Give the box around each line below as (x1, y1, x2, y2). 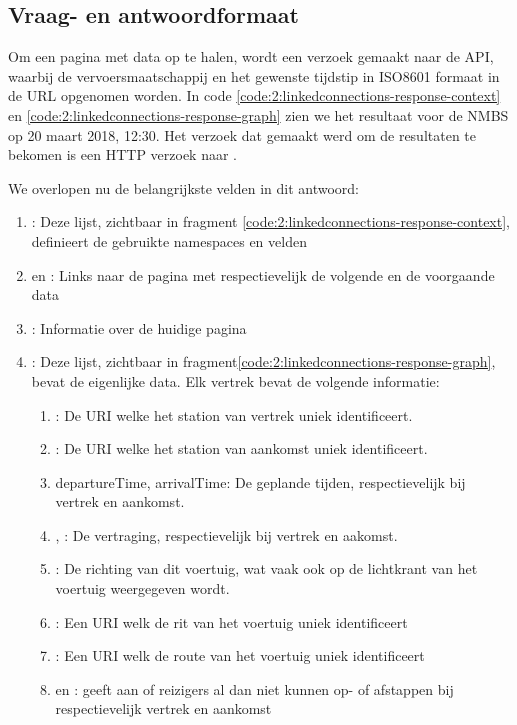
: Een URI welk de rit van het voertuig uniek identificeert (55, 611, 408, 632)
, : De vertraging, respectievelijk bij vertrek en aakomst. (55, 524, 398, 545)
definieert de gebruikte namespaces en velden (31, 230, 307, 251)
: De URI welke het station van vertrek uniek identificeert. (55, 404, 413, 425)
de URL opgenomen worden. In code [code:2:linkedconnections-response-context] (8, 85, 501, 106)
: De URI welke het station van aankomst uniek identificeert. (55, 438, 428, 459)
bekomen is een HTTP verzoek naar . (8, 144, 237, 165)
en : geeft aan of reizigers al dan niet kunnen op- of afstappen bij (55, 678, 454, 699)
